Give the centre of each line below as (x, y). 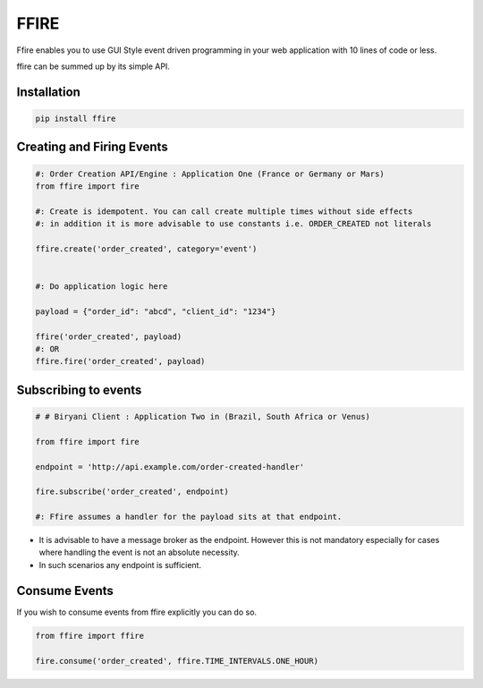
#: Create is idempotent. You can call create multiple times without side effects (224, 211)
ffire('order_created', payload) (109, 336)
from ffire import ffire (90, 636)
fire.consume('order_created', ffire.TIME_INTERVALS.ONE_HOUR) (177, 661)
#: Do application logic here (102, 287)
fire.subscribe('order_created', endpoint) (132, 492)
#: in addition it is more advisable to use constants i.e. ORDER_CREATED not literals (233, 224)
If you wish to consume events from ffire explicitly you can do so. (137, 612)
